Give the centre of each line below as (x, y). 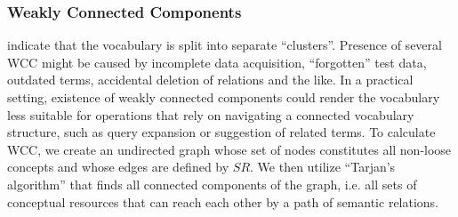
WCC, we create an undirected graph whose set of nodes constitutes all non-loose (229, 149)
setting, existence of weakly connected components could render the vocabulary (224, 97)
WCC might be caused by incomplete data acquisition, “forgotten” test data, (217, 62)
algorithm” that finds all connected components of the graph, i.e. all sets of (212, 184)
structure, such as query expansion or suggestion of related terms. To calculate (221, 132)
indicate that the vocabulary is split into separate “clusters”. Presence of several (225, 45)
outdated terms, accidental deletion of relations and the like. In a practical (210, 80)
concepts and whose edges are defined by (118, 167)
